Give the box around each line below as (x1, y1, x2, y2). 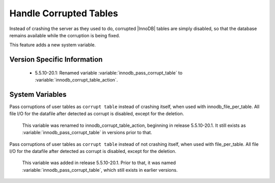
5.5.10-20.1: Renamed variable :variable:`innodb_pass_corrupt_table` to (35, 69, 183, 76)
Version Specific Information (9, 55, 103, 64)
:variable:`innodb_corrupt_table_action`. (35, 77, 118, 83)
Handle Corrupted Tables (9, 8, 118, 19)
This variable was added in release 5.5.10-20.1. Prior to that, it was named (22, 160, 176, 166)
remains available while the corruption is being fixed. (9, 32, 120, 38)
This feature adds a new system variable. (9, 42, 96, 48)
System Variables (9, 90, 67, 99)
